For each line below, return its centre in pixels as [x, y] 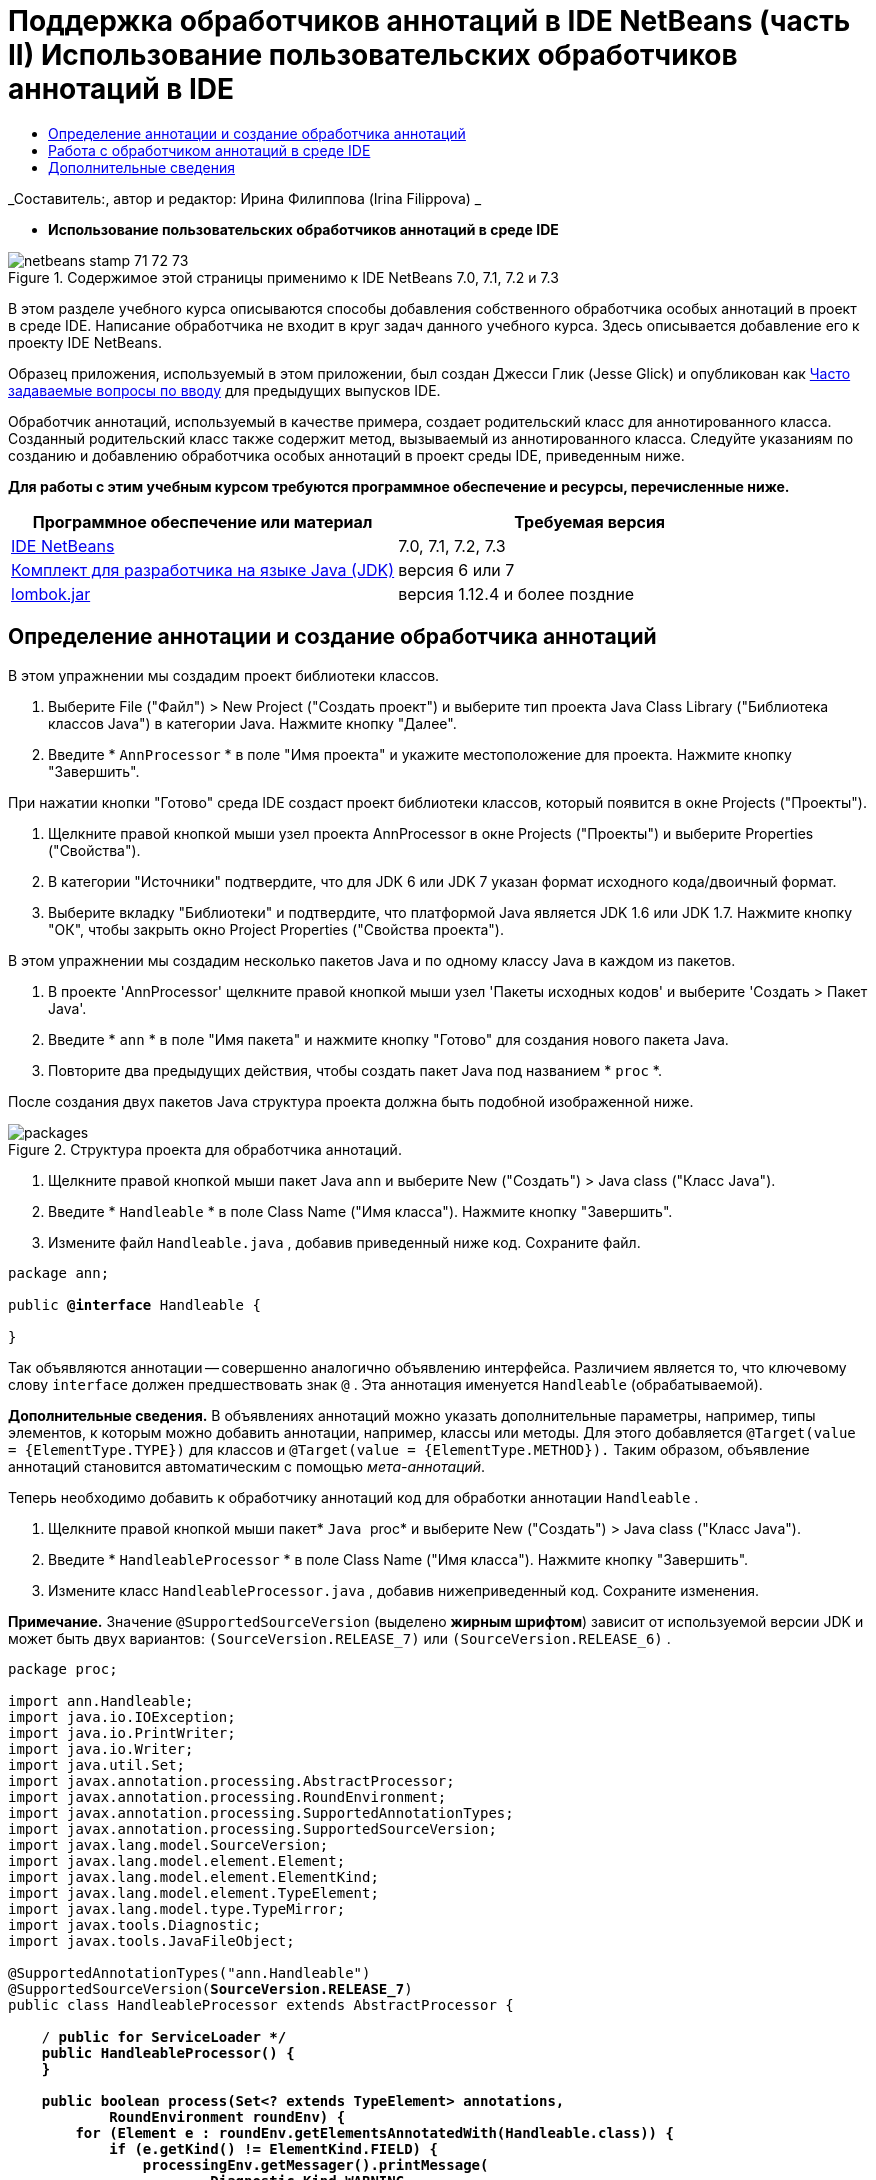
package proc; [63, 1668]
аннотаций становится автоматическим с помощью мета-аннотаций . [247, 1466]
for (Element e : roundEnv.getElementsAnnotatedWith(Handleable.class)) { [374, 2132]
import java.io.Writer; [101, 1748]
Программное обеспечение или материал [202, 521]
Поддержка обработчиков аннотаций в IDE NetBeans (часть [429, 21]
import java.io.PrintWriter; [122, 1732]
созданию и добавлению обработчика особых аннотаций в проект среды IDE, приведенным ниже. [346, 455]
